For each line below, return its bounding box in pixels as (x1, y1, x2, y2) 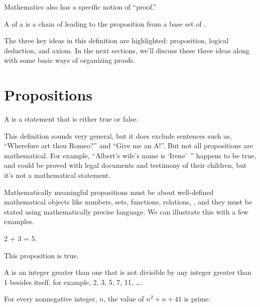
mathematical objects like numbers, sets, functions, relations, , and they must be (4, 196, 252, 207)
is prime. (184, 293, 211, 304)
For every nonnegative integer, (4, 293, 97, 304)
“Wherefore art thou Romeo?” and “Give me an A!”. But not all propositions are (4, 140, 253, 151)
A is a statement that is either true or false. (4, 114, 139, 124)
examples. (4, 216, 34, 227)
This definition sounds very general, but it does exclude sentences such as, (4, 130, 232, 141)
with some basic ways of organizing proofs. (4, 55, 135, 65)
